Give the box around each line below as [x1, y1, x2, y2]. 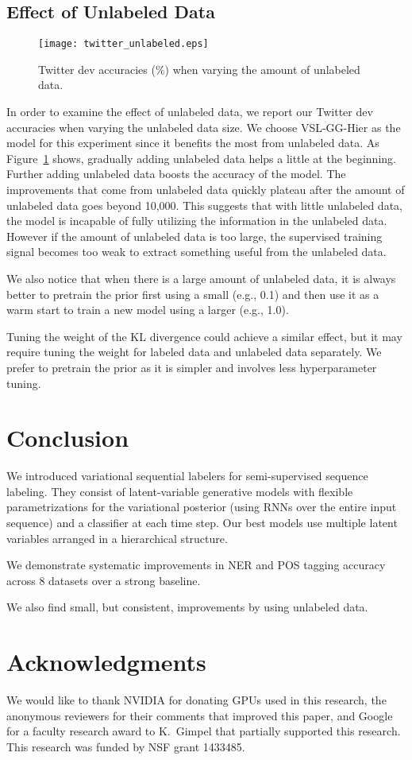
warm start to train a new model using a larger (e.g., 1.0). [6, 301, 289, 318]
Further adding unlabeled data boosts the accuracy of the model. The [6, 165, 346, 182]
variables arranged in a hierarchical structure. [6, 529, 228, 546]
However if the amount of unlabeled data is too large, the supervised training [6, 227, 383, 244]
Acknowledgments [6, 646, 206, 678]
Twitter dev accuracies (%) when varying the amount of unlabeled [38, 60, 360, 77]
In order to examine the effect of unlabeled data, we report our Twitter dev [6, 103, 373, 120]
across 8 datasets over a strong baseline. [6, 572, 201, 588]
